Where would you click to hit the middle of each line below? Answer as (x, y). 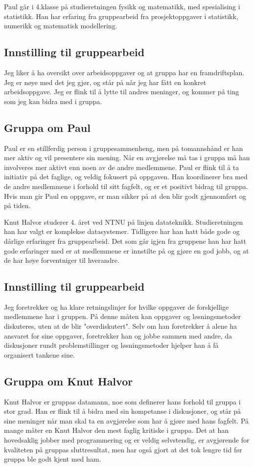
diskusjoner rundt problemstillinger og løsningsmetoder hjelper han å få (111, 345)
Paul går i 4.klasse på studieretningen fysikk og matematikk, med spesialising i (122, 6)
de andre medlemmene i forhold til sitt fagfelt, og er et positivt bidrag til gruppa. (126, 186)
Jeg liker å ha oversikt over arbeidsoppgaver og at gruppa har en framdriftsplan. (124, 72)
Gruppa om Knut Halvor (69, 381)
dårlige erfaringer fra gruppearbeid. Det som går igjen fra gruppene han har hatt (125, 241)
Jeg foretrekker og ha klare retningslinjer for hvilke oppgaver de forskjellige (116, 307)
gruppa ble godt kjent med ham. (53, 459)
